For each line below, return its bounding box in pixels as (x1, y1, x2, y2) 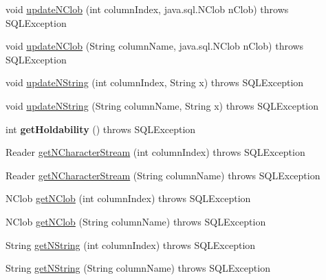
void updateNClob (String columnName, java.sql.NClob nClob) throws (6, 39, 304, 53)
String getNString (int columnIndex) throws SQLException (6, 237, 256, 252)
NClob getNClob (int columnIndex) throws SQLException (6, 191, 251, 206)
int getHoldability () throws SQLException (6, 121, 196, 136)
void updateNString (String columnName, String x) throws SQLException (6, 98, 318, 112)
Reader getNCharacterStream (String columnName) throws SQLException (6, 168, 320, 182)
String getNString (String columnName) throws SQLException (6, 261, 270, 275)
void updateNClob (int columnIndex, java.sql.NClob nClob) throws (6, 2, 289, 16)
